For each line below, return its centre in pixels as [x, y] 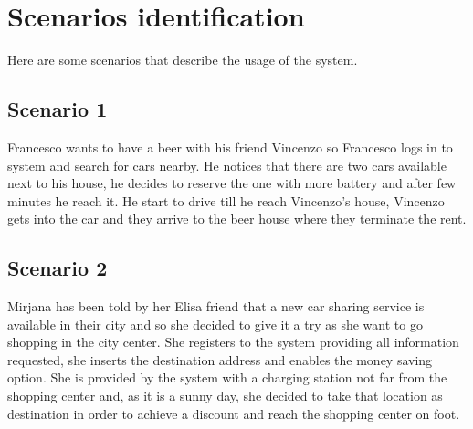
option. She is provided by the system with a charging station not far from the [227, 377]
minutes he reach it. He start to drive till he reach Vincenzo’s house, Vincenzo [226, 200]
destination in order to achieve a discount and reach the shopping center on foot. [234, 413]
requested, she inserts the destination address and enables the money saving [220, 359]
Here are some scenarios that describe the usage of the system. [183, 60]
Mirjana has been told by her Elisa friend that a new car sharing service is [216, 306]
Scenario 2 [58, 268]
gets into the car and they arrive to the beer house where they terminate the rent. [237, 219]
